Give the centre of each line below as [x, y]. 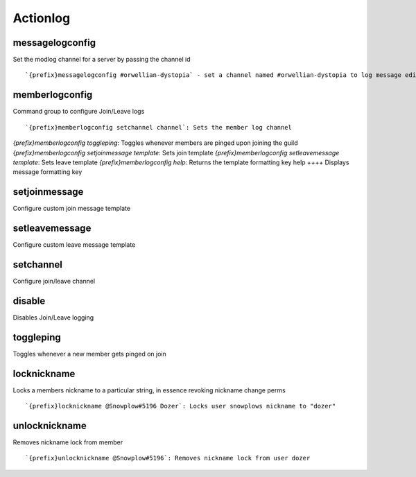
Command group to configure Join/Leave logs [79, 112]
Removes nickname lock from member [68, 442]
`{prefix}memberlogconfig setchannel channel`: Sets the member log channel [159, 127]
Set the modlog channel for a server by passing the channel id [102, 60]
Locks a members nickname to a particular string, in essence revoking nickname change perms [149, 390]
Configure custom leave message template [74, 245]
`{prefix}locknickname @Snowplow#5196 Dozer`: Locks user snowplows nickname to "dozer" [181, 406]
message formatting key [47, 172]
